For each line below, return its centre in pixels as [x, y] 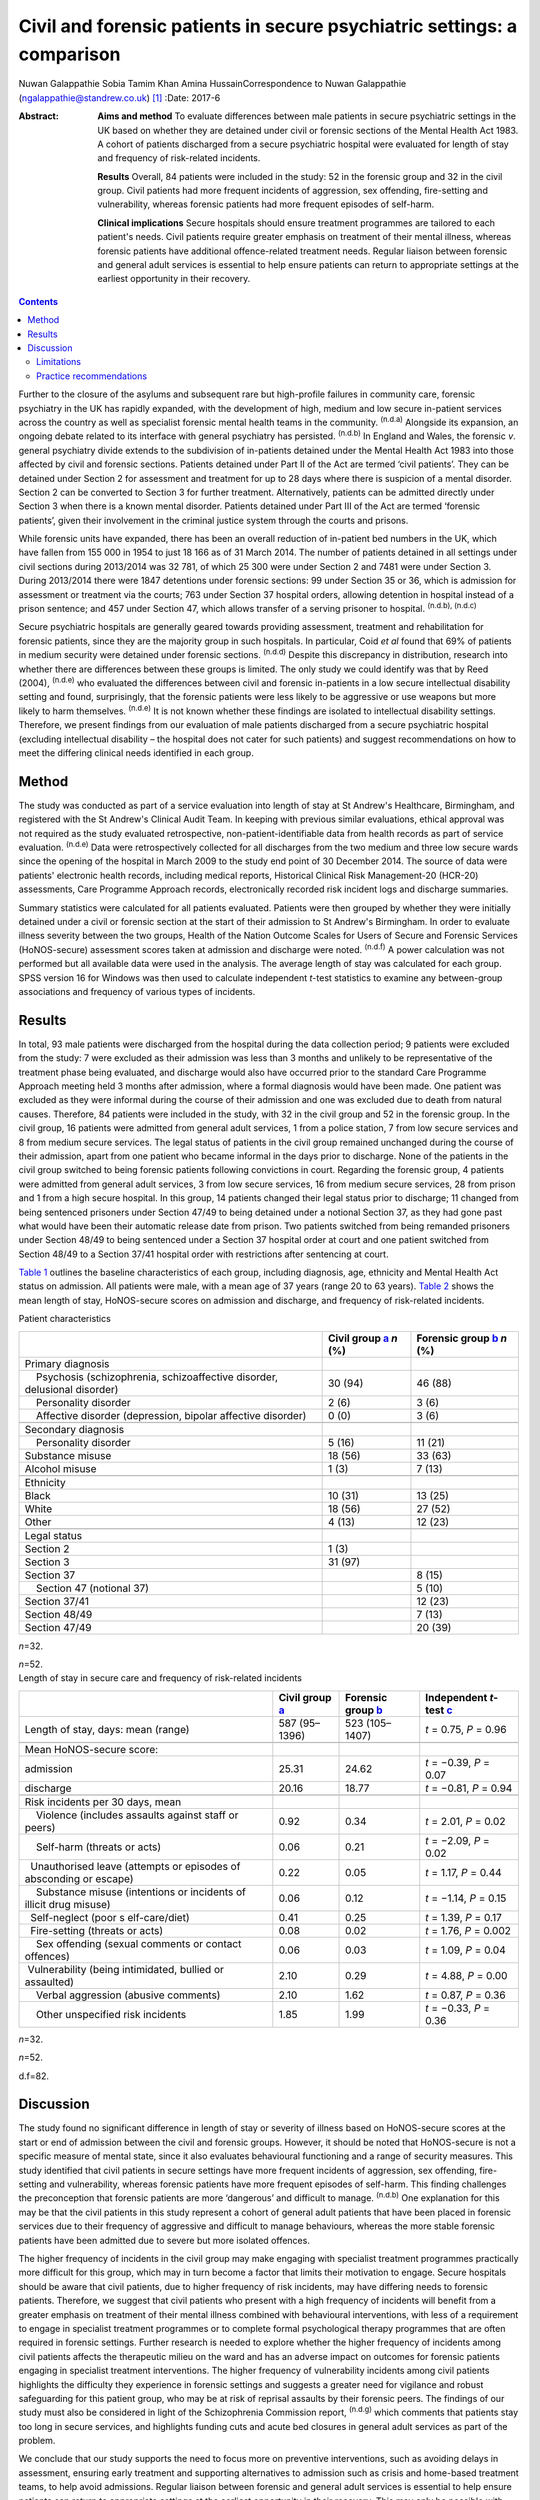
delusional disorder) [71, 1389]
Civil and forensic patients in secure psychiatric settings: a [268, 26]
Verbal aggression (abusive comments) [128, 1995]
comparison [69, 54]
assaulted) [49, 1982]
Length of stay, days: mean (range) [107, 1729]
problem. [37, 2441]
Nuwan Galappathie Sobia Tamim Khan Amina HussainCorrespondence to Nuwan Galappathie [212, 84]
